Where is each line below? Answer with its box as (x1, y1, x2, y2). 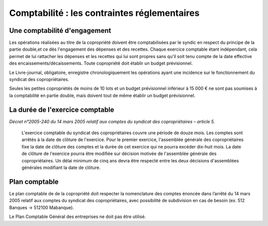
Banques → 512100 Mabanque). (9, 204, 74, 211)
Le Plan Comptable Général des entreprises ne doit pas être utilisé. (9, 214, 146, 220)
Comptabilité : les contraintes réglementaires (9, 7, 200, 18)
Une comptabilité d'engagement (9, 26, 112, 35)
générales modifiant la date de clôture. (21, 164, 101, 171)
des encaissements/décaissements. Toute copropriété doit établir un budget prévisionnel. (9, 60, 193, 67)
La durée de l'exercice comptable (9, 105, 114, 114)
